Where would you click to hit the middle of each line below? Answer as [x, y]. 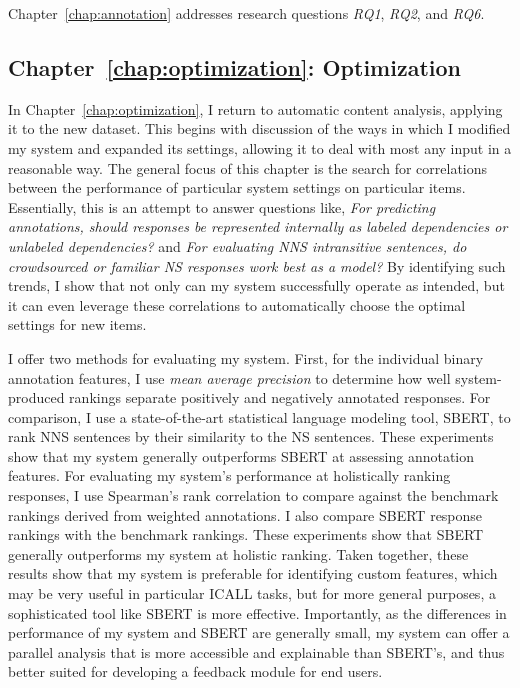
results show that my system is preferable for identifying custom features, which [253, 573]
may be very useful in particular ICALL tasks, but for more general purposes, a [252, 593]
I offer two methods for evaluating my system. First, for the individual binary [246, 357]
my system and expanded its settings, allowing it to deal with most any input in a [260, 147]
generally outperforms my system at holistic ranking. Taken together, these [238, 553]
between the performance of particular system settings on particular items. [237, 187]
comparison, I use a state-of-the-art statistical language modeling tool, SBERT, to [259, 416]
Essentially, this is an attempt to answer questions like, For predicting [222, 206]
